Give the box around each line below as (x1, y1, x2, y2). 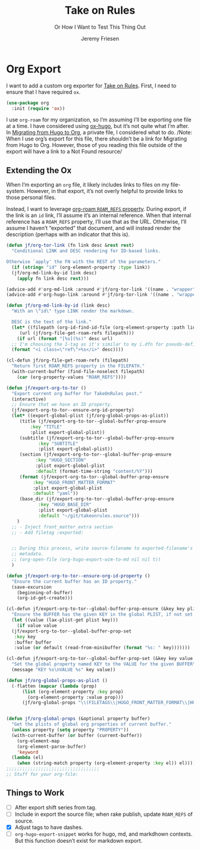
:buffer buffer (14, 639, 52, 646)
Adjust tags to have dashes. (14, 823, 83, 831)
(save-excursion (11, 584, 52, 590)
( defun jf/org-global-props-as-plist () (6, 677, 108, 683)
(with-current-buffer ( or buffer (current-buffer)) (11, 732, 143, 738)
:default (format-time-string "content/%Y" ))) (35, 468, 153, 474)
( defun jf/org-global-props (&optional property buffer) (6, 716, 151, 722)
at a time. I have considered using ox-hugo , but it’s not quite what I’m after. (6, 123, 189, 130)
